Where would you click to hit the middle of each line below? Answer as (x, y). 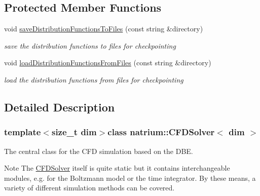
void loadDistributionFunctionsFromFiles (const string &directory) (108, 63)
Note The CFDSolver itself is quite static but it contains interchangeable (117, 168)
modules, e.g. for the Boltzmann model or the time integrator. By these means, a (130, 178)
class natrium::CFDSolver (161, 132)
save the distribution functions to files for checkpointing (90, 45)
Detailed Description (60, 107)
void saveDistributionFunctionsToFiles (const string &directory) (104, 29)
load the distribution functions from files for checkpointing (94, 79)
